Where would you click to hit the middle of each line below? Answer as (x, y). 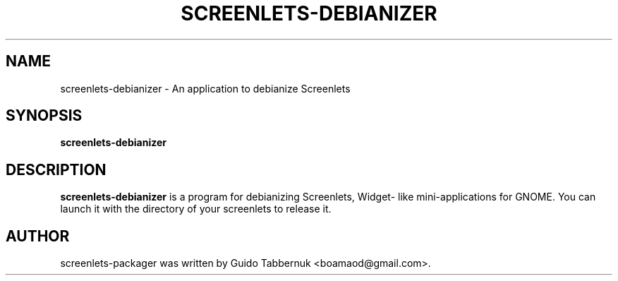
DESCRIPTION (56, 169)
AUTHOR (38, 236)
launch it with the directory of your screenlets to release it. (196, 209)
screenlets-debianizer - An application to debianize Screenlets (205, 88)
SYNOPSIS (44, 116)
